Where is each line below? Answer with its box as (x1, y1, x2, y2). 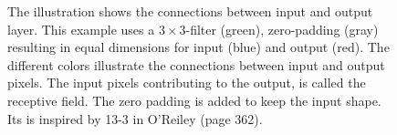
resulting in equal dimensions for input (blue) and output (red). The (7, 37, 390, 57)
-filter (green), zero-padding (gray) (185, 19, 379, 38)
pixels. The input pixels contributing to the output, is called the (7, 73, 366, 92)
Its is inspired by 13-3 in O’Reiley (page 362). (7, 109, 263, 128)
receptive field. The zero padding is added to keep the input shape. (7, 90, 381, 109)
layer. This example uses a (7, 19, 155, 38)
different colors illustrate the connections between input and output (7, 55, 385, 74)
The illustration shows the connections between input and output (7, 2, 373, 20)
